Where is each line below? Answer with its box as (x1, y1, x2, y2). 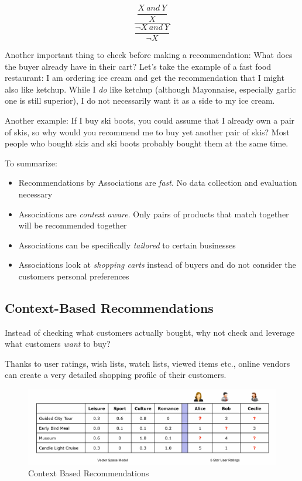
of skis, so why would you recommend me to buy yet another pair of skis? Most (5, 125, 290, 138)
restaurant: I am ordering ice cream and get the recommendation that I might (5, 71, 284, 84)
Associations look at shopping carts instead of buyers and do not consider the (18, 258, 296, 271)
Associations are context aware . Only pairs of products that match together (18, 207, 289, 220)
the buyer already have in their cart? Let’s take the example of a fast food (5, 60, 272, 72)
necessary (18, 187, 53, 200)
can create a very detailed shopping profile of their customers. (5, 369, 227, 381)
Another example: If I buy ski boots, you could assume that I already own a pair (5, 114, 295, 126)
